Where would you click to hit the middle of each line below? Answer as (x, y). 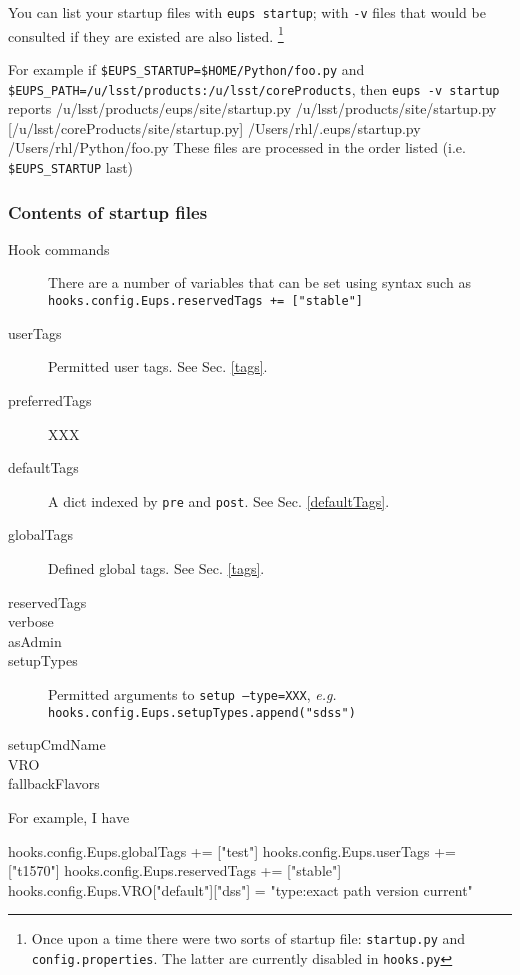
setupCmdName (57, 744)
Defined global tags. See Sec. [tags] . (156, 567)
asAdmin (35, 640)
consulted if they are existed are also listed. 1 (146, 34)
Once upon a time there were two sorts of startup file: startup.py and (248, 938)
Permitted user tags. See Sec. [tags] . (158, 366)
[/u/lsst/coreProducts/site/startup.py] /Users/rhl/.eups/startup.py (214, 127)
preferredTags (50, 399)
